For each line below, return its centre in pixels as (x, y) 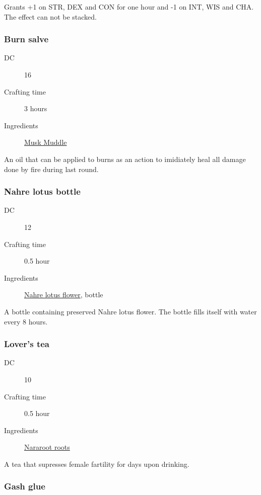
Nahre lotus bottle (42, 191)
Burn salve (26, 39)
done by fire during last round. (51, 169)
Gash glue (25, 486)
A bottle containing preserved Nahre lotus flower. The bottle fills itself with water (130, 311)
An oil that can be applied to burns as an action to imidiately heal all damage (125, 159)
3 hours (36, 108)
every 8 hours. (26, 321)
